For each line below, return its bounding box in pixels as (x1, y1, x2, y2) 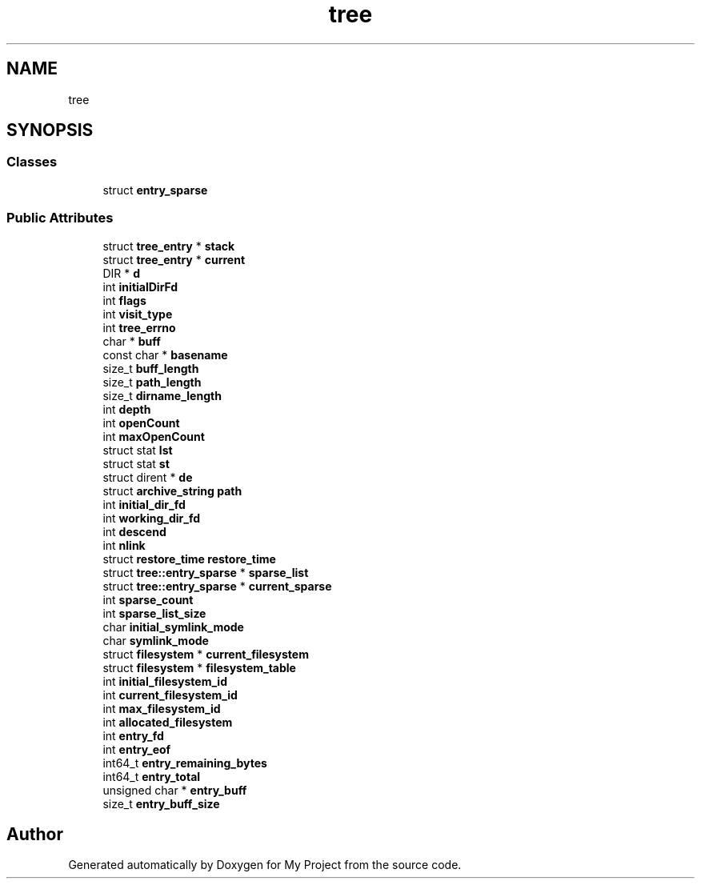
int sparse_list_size (102, 606, 206, 620)
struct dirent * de (102, 470, 193, 484)
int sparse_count (102, 592, 194, 607)
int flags (102, 293, 146, 307)
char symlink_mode (102, 633, 209, 647)
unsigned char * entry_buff (102, 783, 247, 797)
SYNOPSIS (6, 120, 94, 141)
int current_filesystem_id (102, 687, 238, 702)
